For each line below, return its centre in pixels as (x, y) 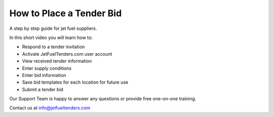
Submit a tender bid (43, 89)
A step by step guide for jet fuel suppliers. (53, 28)
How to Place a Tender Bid (65, 13)
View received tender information (57, 61)
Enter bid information (44, 75)
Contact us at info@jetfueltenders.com (50, 108)
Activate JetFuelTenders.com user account (67, 54)
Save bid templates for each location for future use (75, 82)
